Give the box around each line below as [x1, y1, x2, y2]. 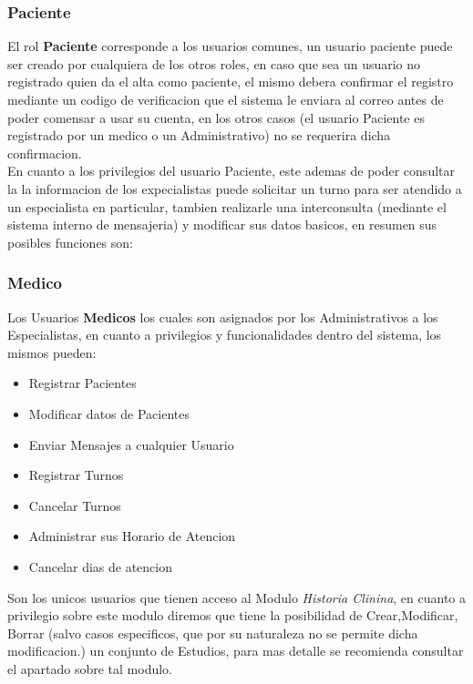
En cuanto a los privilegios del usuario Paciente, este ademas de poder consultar [7, 161, 455, 180]
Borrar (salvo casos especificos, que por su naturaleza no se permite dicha [7, 623, 418, 642]
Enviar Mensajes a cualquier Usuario [28, 434, 234, 454]
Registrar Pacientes [28, 373, 137, 393]
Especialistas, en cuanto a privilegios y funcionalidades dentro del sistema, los [7, 325, 442, 344]
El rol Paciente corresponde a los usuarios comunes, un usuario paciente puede [7, 36, 453, 56]
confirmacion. [7, 143, 82, 162]
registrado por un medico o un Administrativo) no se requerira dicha [7, 126, 391, 145]
